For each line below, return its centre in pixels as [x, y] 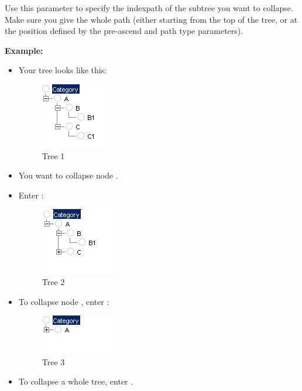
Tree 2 [53, 281]
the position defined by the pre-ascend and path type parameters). [124, 31]
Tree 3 [53, 361]
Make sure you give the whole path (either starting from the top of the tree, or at [151, 19]
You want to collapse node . [68, 175]
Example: [24, 50]
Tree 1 [53, 155]
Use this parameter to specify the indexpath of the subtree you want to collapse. [149, 8]
